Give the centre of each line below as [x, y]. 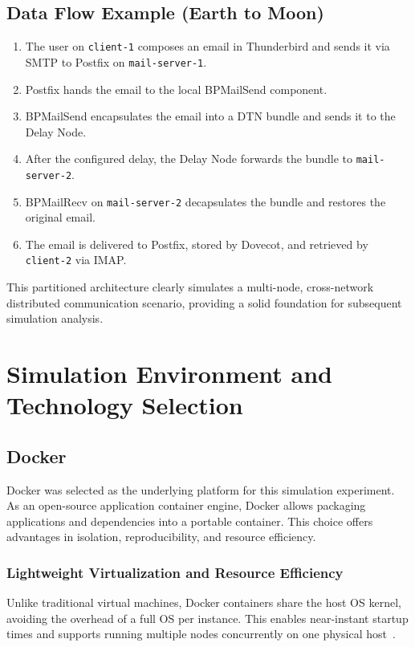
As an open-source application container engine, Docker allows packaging [186, 505]
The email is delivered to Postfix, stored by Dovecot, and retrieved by [197, 244]
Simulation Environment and [170, 374]
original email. [60, 217]
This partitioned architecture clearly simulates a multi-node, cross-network [190, 287]
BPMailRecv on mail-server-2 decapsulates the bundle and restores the [205, 201]
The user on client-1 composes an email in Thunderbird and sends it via [207, 46]
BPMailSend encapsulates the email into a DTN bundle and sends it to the [210, 116]
